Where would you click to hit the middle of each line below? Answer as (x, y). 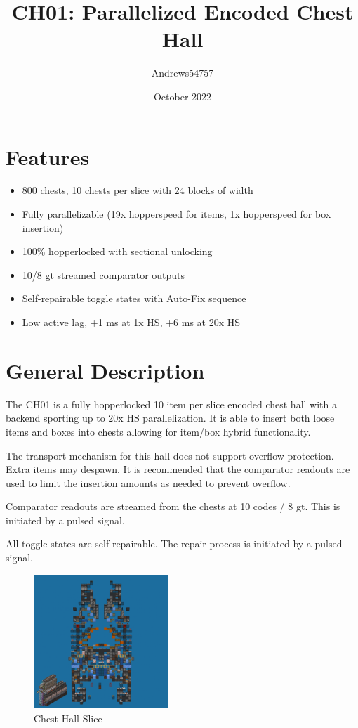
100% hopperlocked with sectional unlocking (117, 251)
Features (48, 156)
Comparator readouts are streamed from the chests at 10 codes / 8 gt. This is (173, 506)
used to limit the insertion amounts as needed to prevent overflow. (148, 482)
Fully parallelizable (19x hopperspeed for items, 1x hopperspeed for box (177, 214)
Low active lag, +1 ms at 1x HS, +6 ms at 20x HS (131, 322)
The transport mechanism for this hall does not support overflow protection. (170, 455)
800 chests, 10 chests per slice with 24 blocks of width (138, 190)
